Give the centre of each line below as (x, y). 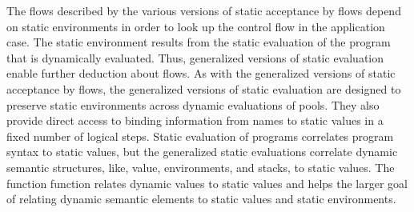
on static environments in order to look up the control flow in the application (196, 26)
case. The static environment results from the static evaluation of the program (199, 42)
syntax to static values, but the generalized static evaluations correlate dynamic (202, 152)
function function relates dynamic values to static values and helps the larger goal (207, 183)
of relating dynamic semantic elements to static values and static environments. (201, 199)
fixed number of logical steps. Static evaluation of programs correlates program (200, 136)
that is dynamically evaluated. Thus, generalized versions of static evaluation (195, 57)
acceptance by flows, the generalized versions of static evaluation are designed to (204, 88)
